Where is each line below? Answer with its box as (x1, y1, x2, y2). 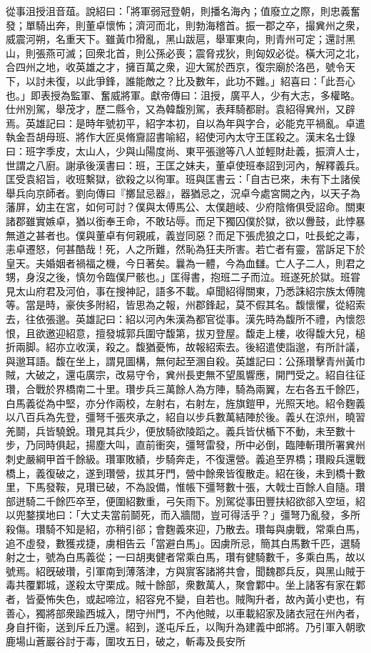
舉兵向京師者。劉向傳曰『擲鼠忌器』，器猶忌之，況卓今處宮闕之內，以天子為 (6, 185, 360, 200)
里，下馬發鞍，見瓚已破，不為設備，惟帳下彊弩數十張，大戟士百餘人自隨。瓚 (6, 479, 365, 494)
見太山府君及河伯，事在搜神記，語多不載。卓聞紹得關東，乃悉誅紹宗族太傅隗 (6, 283, 365, 298)
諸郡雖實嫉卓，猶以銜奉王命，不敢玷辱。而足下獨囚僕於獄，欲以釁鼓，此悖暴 (6, 213, 365, 228)
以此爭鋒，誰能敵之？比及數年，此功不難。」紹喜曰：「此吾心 (75, 73, 355, 88)
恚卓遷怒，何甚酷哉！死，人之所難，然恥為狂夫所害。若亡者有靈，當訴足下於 (6, 241, 365, 256)
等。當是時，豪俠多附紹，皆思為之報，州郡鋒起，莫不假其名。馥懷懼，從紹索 (6, 297, 365, 312)
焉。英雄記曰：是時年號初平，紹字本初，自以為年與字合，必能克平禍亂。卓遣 (6, 115, 365, 130)
